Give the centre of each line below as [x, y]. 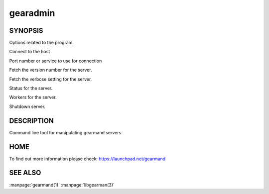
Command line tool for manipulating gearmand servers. [66, 132]
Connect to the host [30, 52]
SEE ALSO [25, 173]
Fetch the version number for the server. [51, 70]
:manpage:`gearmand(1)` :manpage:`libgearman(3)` [62, 185]
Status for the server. [31, 88]
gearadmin [32, 13]
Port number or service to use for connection [56, 61]
